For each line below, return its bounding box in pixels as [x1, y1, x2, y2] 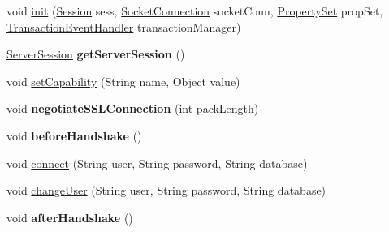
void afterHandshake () [6, 208, 133, 226]
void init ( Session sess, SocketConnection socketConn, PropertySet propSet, [6, 2, 383, 19]
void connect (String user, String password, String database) [6, 154, 308, 171]
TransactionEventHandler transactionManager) [6, 18, 241, 35]
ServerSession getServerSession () [6, 45, 185, 62]
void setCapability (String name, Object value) [6, 72, 240, 89]
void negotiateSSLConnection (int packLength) [6, 100, 259, 117]
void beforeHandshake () [6, 127, 142, 144]
